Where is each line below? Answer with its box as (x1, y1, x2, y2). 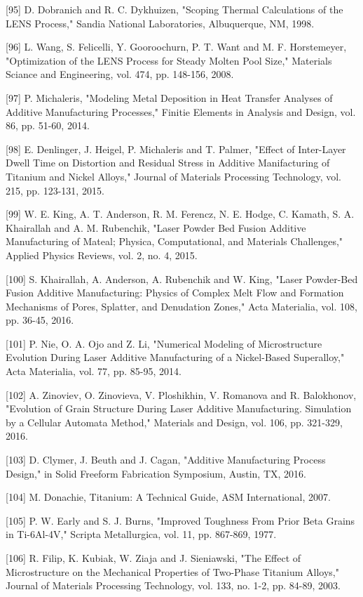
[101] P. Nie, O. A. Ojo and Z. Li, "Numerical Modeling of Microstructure (6, 336, 322, 350)
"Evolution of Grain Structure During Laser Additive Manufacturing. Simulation (6, 401, 352, 416)
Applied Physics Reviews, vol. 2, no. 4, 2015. (6, 247, 198, 262)
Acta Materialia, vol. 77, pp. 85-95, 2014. (6, 364, 181, 379)
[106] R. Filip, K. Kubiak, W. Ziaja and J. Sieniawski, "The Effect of (6, 551, 301, 565)
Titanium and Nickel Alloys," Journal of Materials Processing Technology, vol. (6, 169, 341, 183)
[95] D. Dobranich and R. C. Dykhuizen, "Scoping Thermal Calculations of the (6, 2, 343, 16)
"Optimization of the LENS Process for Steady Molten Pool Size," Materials (6, 53, 332, 67)
